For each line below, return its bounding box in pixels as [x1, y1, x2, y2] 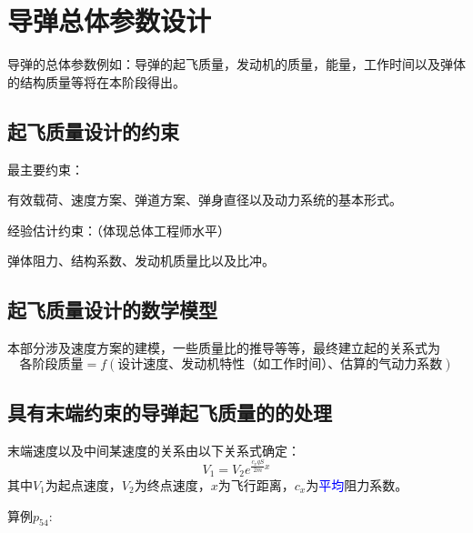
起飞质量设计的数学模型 [7, 296, 217, 324]
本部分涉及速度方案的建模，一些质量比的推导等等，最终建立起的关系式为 [7, 338, 440, 357]
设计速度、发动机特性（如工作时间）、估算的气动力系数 [117, 357, 443, 371]
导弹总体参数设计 [7, 2, 212, 39]
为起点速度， [45, 476, 122, 495]
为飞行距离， [217, 476, 295, 495]
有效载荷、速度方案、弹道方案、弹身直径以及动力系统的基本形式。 [7, 190, 402, 209]
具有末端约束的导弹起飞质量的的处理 [7, 398, 332, 427]
